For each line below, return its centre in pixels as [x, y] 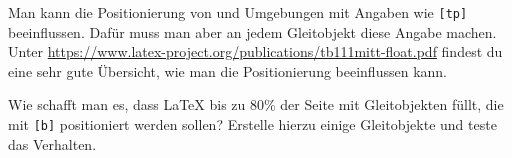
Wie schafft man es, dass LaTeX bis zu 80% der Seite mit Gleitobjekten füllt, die [256, 104]
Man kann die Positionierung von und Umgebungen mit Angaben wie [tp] [238, 12]
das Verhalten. [52, 143]
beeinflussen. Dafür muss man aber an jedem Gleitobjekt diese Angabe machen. [252, 31]
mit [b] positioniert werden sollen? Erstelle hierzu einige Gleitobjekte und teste [252, 124]
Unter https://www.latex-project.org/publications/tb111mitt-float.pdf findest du [255, 51]
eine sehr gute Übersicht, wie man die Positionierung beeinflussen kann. [227, 70]
